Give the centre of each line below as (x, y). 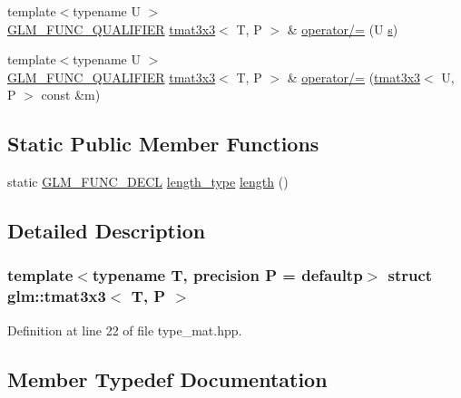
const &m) (71, 95)
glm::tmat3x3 (57, 296)
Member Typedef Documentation (167, 379)
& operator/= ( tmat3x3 (354, 77)
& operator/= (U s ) (343, 29)
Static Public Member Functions (163, 144)
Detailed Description (107, 231)
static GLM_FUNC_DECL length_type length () (148, 182)
